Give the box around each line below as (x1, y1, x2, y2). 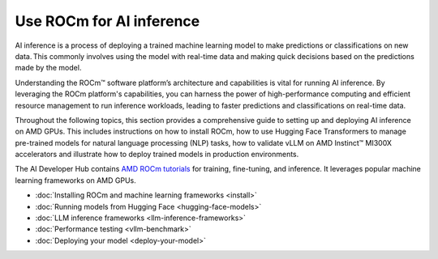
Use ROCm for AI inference (15, 12, 200, 30)
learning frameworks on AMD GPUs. (15, 175, 137, 185)
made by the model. (15, 63, 82, 73)
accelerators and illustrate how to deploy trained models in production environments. (15, 150, 299, 159)
